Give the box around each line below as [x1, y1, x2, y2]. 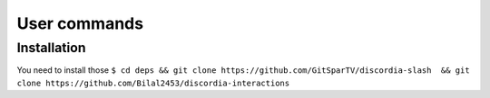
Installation [16, 40, 86, 56]
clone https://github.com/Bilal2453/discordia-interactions [16, 77, 290, 88]
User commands [16, 13, 144, 33]
